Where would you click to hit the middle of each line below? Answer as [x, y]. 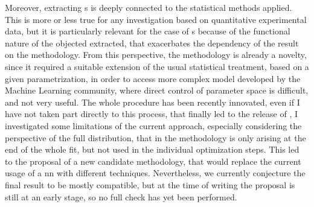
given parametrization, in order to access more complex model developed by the [153, 78]
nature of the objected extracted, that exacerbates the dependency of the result [152, 43]
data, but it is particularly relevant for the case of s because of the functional [148, 31]
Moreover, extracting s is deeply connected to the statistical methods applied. [149, 7]
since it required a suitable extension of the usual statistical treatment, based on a [157, 66]
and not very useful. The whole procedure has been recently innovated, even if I [152, 102]
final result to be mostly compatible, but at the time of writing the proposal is [150, 184]
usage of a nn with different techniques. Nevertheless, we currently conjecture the [155, 173]
